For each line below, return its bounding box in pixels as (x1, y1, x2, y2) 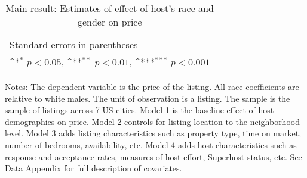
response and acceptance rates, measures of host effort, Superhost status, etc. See (5, 150, 302, 163)
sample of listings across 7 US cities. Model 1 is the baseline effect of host (5, 104, 274, 116)
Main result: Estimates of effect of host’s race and (5, 1, 214, 15)
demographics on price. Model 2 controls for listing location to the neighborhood (5, 115, 300, 127)
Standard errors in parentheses (10, 38, 138, 51)
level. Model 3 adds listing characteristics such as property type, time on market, (5, 127, 302, 139)
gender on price (77, 15, 142, 29)
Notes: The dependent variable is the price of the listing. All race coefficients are (5, 80, 299, 92)
